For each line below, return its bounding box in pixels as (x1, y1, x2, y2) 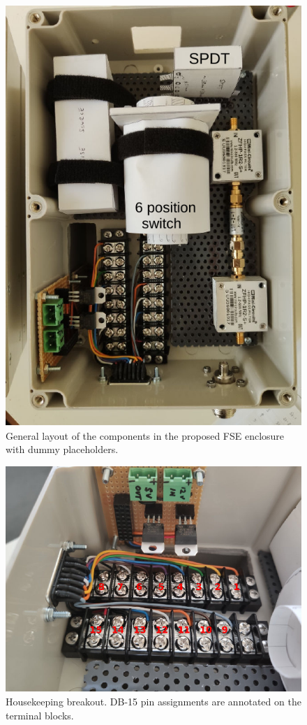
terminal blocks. (6, 708, 74, 722)
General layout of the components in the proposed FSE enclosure (6, 428, 285, 443)
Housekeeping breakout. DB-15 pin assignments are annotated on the (6, 694, 301, 708)
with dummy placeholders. (6, 442, 119, 457)
